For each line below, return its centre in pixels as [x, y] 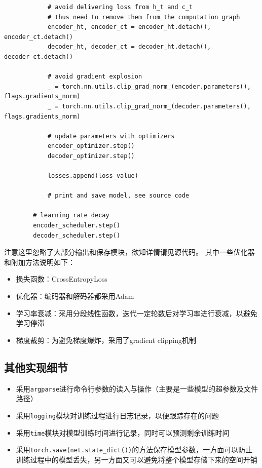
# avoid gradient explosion [95, 77]
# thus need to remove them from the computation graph [144, 17]
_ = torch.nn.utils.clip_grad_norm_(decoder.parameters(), [149, 106]
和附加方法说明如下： [40, 262]
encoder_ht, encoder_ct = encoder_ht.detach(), [129, 27]
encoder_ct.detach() [39, 37]
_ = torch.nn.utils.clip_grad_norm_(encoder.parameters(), [149, 86]
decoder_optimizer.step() [91, 156]
